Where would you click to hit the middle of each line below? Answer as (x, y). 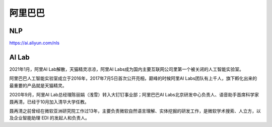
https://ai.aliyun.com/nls (35, 43)
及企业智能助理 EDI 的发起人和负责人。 (50, 118)
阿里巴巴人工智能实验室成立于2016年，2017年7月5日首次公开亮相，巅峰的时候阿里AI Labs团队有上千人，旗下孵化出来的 (133, 78)
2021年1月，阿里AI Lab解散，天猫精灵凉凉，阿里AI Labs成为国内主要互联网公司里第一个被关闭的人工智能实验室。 (127, 69)
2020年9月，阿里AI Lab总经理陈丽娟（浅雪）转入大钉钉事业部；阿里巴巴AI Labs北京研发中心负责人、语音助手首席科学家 (134, 95)
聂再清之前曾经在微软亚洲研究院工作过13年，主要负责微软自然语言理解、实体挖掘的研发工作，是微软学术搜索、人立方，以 (135, 111)
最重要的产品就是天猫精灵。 (38, 85)
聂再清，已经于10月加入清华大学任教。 (49, 102)
